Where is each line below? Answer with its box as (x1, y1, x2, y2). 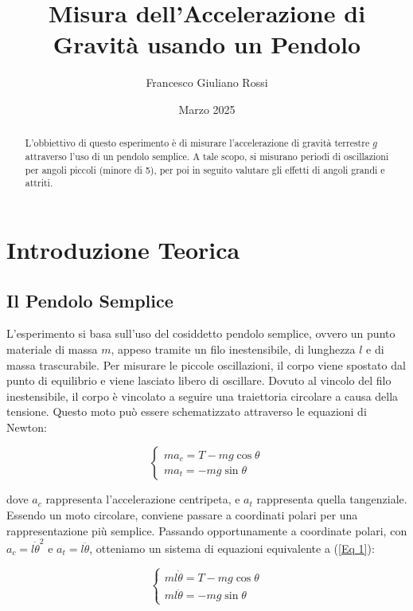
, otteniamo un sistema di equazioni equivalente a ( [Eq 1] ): (89, 539, 375, 556)
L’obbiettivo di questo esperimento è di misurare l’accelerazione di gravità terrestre (25, 136, 370, 150)
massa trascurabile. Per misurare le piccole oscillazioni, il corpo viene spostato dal (6, 356, 406, 373)
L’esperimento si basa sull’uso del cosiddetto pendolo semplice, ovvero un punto (6, 325, 395, 342)
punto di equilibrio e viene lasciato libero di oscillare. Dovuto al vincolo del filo (6, 372, 392, 389)
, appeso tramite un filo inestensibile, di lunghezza (111, 340, 356, 357)
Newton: (6, 418, 47, 435)
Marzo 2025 (178, 100, 236, 117)
